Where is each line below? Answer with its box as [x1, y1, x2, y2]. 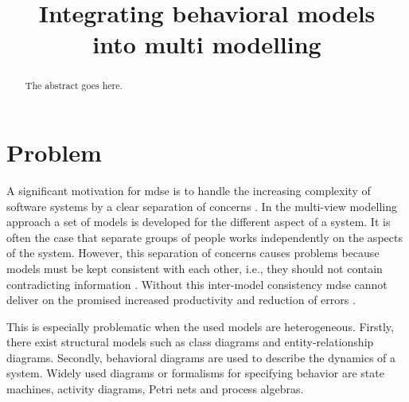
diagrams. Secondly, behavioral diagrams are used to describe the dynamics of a [6, 349, 396, 365]
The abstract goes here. [25, 79, 123, 92]
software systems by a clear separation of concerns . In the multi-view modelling [6, 197, 397, 214]
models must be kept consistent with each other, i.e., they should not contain [6, 260, 383, 276]
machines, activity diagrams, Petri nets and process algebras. [6, 381, 304, 397]
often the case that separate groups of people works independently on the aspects [6, 228, 403, 245]
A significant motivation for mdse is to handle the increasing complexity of [6, 181, 371, 198]
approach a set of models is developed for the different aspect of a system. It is [6, 213, 391, 230]
